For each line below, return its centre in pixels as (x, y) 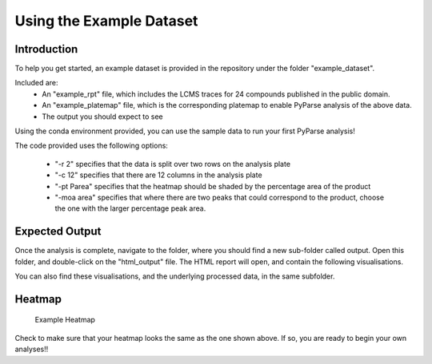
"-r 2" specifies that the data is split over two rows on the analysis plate (173, 164)
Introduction (46, 49)
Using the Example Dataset (106, 21)
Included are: (37, 83)
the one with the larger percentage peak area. (130, 208)
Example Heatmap (65, 320)
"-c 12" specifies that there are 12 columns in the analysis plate (159, 175)
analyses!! (32, 349)
